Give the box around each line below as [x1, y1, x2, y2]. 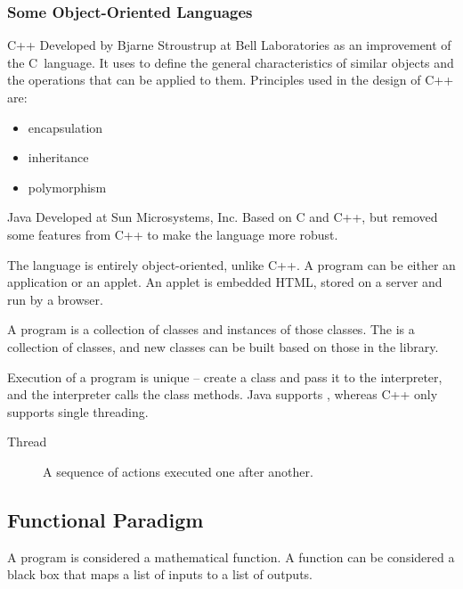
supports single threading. [7, 402, 149, 421]
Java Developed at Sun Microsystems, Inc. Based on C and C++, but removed [7, 208, 438, 226]
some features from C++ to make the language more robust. [7, 225, 338, 243]
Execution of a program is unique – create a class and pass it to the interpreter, [7, 367, 443, 386]
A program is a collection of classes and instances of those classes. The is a [7, 320, 415, 339]
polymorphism [28, 177, 107, 196]
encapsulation [28, 118, 103, 136]
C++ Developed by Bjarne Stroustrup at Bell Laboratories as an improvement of [7, 36, 451, 54]
